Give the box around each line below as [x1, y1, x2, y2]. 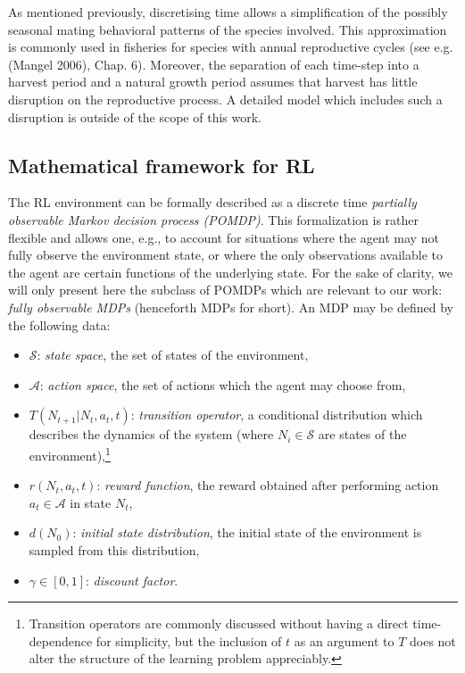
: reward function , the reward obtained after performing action [96, 476, 439, 494]
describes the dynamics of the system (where [29, 425, 274, 444]
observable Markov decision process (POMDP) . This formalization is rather [8, 210, 419, 228]
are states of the [318, 425, 407, 444]
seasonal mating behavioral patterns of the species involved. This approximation [8, 20, 447, 38]
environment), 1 [29, 443, 111, 464]
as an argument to [294, 631, 394, 650]
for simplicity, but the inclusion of [95, 631, 282, 650]
